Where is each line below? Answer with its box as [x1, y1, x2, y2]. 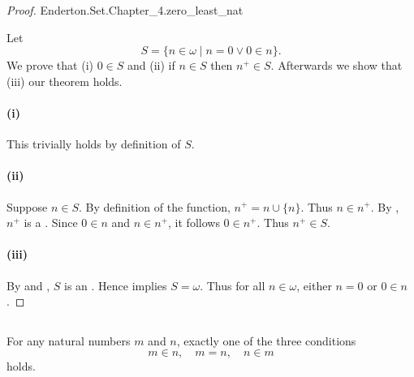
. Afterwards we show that [270, 57, 403, 74]
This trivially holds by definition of [6, 135, 181, 152]
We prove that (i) [6, 57, 93, 74]
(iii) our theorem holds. [6, 72, 123, 89]
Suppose [6, 198, 48, 215]
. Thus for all [200, 276, 265, 293]
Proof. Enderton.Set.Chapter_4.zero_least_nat [6, 2, 244, 18]
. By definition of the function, [79, 198, 231, 215]
